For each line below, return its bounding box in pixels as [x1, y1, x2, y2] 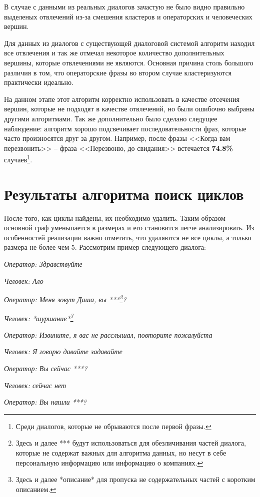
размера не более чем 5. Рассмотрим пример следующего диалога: [4, 242, 206, 252]
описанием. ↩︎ [15, 484, 56, 494]
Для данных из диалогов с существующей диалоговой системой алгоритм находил [4, 37, 255, 48]
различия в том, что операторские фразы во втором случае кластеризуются [4, 67, 232, 77]
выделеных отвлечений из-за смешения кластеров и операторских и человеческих [4, 11, 252, 21]
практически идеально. [4, 77, 73, 87]
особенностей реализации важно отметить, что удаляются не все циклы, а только [4, 232, 251, 242]
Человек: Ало [4, 275, 43, 286]
